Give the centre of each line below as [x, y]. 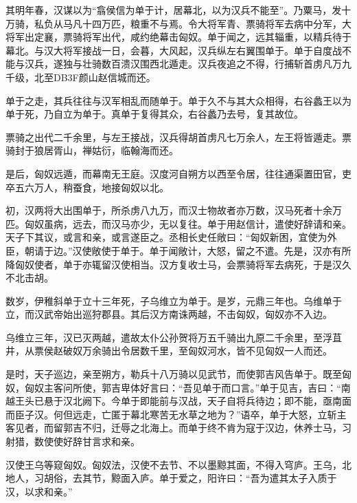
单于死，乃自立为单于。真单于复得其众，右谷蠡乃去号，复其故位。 [154, 114]
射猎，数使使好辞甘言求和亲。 [73, 441]
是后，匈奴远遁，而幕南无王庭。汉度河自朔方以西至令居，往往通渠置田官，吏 [178, 173]
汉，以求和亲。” [39, 491]
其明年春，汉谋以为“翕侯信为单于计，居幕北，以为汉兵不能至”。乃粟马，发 [174, 10]
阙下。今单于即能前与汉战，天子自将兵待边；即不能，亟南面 [217, 401]
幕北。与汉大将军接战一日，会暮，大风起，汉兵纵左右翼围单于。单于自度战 [174, 50]
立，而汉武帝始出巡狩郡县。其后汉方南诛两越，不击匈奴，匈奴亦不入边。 [169, 314]
